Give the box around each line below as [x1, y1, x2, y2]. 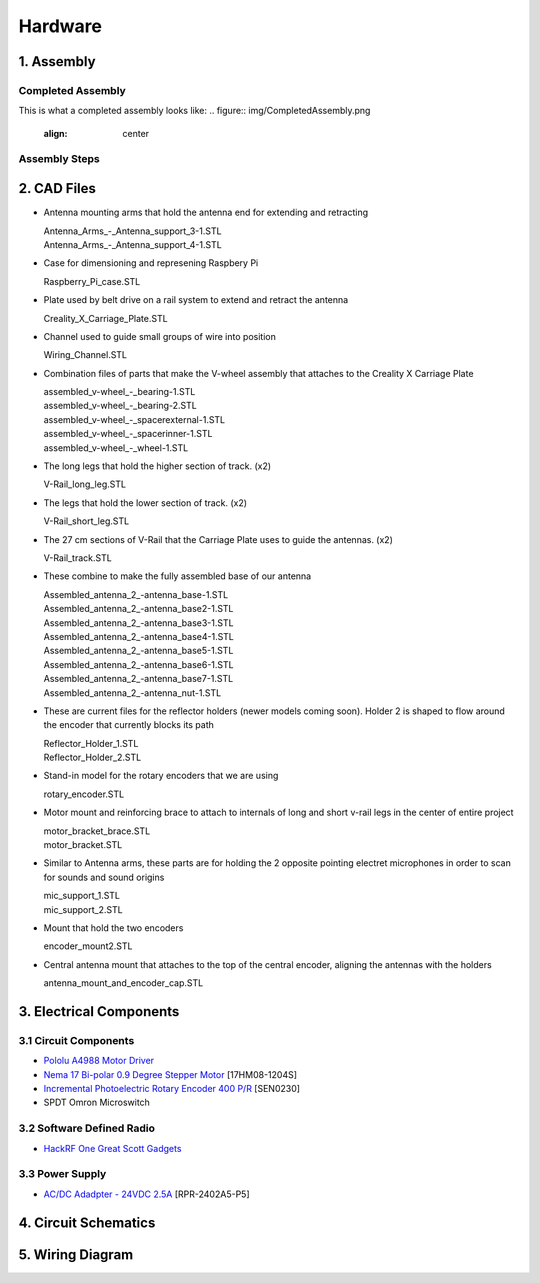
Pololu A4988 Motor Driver [43, 1055, 155, 1067]
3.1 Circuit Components [18, 1033, 135, 1047]
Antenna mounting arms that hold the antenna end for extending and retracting [43, 206, 369, 219]
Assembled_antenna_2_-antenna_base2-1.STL [43, 603, 234, 615]
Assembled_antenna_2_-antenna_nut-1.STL [43, 686, 222, 699]
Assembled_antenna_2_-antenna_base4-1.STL [43, 630, 235, 642]
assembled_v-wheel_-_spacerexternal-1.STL [43, 413, 226, 425]
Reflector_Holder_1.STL [43, 737, 139, 749]
